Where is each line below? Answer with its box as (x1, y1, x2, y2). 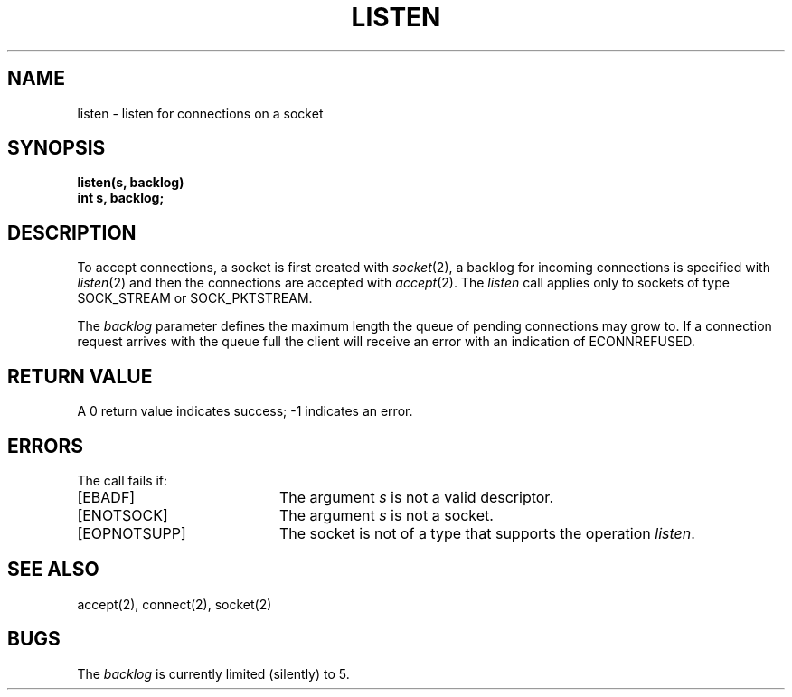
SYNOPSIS (7, 137, 106, 160)
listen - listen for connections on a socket (77, 105, 324, 121)
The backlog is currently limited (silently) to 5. (77, 665, 350, 682)
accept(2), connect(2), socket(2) (77, 596, 272, 612)
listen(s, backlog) (77, 174, 184, 191)
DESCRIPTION (7, 221, 137, 244)
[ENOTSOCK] (77, 505, 168, 524)
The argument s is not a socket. (278, 505, 494, 524)
